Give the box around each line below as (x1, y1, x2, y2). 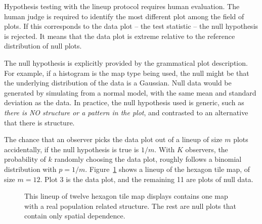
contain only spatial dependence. (24, 210, 125, 221)
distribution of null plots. (4, 40, 82, 51)
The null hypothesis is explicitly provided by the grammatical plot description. (4, 57, 248, 68)
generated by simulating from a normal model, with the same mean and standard (4, 87, 256, 98)
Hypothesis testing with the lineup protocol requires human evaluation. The (4, 1, 240, 11)
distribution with (4, 163, 57, 174)
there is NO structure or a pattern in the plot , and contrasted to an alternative (4, 107, 248, 117)
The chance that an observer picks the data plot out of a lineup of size (4, 134, 223, 145)
